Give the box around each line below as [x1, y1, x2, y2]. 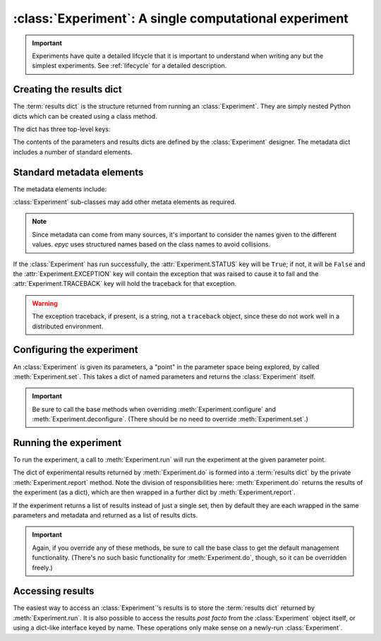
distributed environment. [32, 322, 104, 330]
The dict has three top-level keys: [13, 125, 111, 133]
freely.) [32, 563, 53, 572]
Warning [32, 299, 58, 307]
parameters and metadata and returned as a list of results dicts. [13, 510, 198, 519]
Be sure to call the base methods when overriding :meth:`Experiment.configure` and [32, 405, 277, 413]
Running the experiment [13, 436, 122, 448]
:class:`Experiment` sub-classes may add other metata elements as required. [13, 198, 236, 206]
